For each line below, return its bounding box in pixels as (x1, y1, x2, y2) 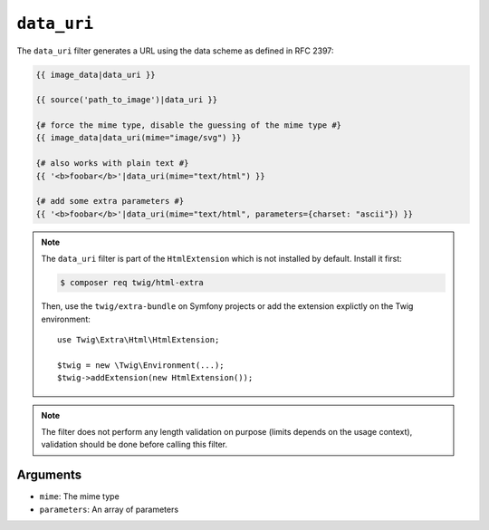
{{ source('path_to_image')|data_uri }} (35, 95, 217, 105)
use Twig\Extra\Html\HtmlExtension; (57, 334, 220, 344)
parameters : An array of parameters (39, 504, 179, 515)
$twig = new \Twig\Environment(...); (57, 360, 225, 371)
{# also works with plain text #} (35, 159, 189, 169)
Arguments (16, 467, 82, 483)
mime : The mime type (39, 491, 120, 502)
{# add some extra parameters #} (35, 196, 185, 207)
